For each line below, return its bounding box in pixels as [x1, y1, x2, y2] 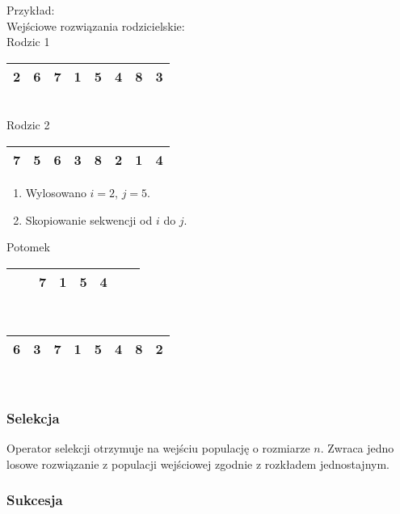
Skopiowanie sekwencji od [25, 211, 153, 228]
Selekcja [6, 407, 60, 428]
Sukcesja [6, 490, 63, 510]
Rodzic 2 [6, 116, 50, 133]
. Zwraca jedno [320, 440, 394, 457]
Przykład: [6, 2, 55, 18]
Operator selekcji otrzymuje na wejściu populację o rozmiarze [6, 440, 310, 457]
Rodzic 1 [6, 33, 50, 50]
